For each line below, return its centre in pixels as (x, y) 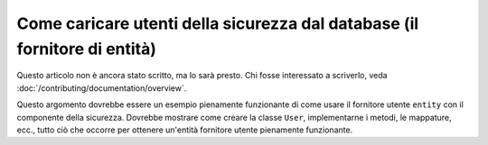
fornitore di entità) (87, 49)
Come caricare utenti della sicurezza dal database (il (218, 23)
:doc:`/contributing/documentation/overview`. (102, 88)
